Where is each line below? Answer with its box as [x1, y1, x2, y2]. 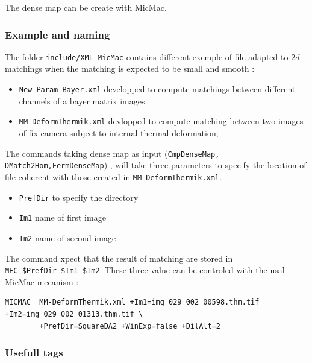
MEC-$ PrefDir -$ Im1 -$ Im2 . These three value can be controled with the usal [5, 264, 285, 276]
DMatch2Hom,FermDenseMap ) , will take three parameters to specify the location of [5, 159, 307, 171]
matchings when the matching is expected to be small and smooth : [5, 62, 255, 75]
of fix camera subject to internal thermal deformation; [19, 126, 219, 139]
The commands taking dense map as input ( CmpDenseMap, [5, 147, 220, 159]
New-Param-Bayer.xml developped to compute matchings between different [19, 83, 296, 95]
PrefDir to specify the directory [19, 191, 139, 203]
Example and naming [5, 27, 110, 42]
